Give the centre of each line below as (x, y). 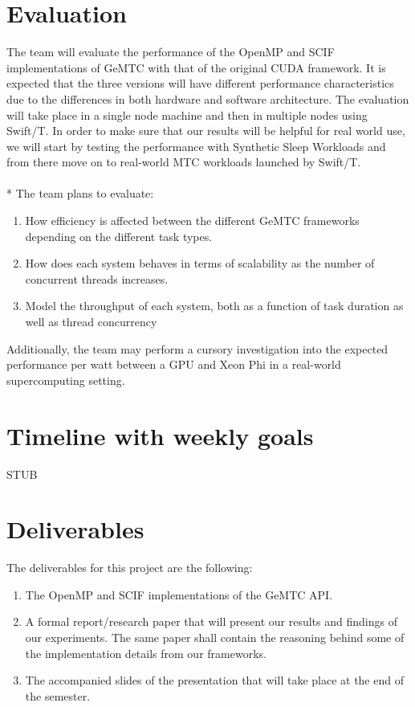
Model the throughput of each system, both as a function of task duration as (214, 306)
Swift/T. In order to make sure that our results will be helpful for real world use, (206, 131)
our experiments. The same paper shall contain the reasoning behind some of (215, 638)
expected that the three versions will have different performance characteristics (200, 83)
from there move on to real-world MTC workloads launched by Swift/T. (184, 162)
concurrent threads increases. (97, 278)
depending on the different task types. (119, 236)
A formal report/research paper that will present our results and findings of (211, 621)
